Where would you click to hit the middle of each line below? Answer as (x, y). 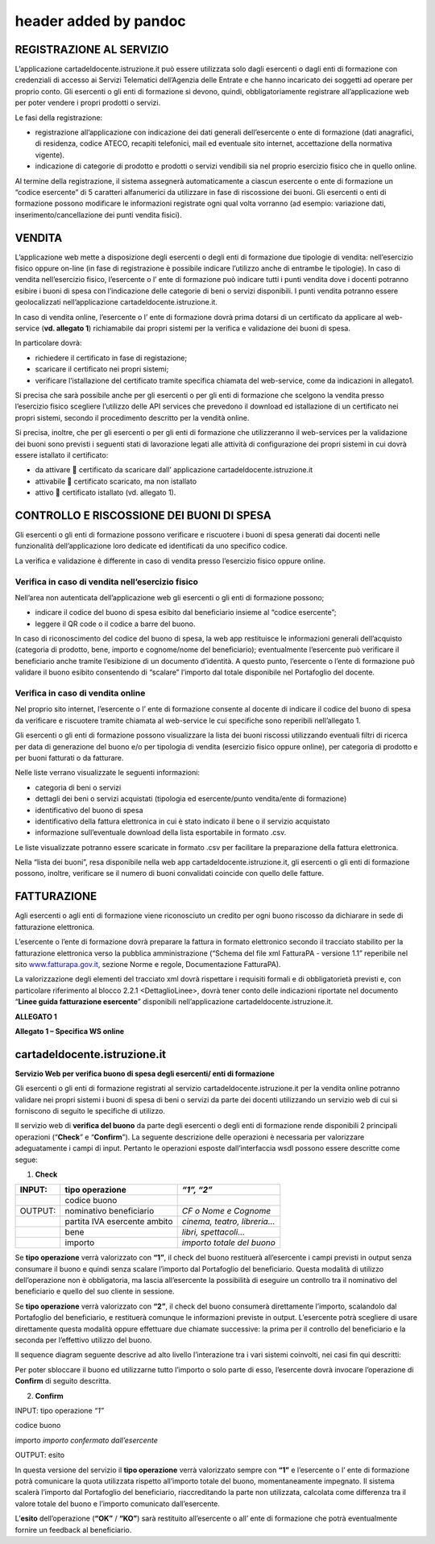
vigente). (50, 155)
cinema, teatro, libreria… (228, 1222)
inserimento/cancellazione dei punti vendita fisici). (98, 214)
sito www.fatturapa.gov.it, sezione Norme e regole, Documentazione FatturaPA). (148, 964)
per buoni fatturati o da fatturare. (69, 757)
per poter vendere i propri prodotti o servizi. (88, 103)
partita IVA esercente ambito (119, 1222)
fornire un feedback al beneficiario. (73, 1529)
